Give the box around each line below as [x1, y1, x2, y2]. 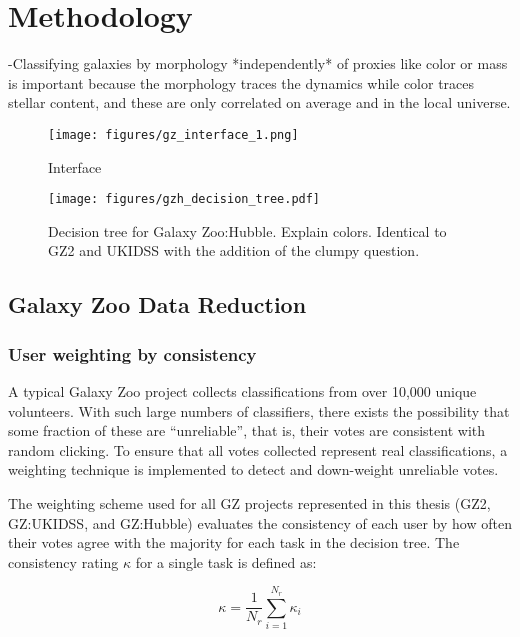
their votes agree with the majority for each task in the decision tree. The [8, 532, 460, 553]
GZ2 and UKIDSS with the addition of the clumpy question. [48, 240, 420, 261]
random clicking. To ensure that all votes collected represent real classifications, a [8, 439, 508, 460]
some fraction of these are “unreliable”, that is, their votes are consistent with [8, 420, 486, 441]
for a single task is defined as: [135, 551, 317, 572]
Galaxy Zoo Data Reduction [8, 289, 307, 320]
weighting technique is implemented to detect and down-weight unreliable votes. [8, 459, 499, 480]
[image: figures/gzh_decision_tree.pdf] [48, 192, 321, 207]
